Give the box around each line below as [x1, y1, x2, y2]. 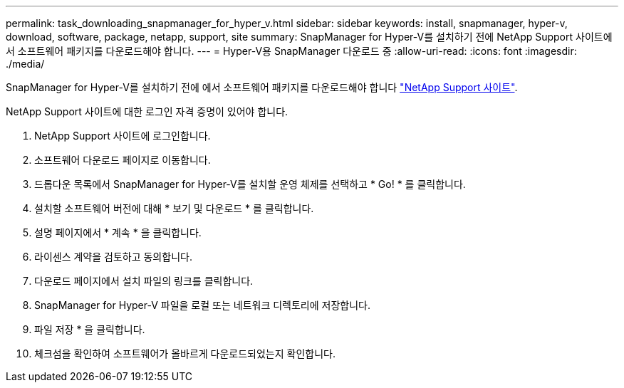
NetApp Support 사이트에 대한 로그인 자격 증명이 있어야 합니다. [6, 105, 288, 117]
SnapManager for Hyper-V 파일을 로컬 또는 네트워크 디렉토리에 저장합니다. [34, 299, 370, 311]
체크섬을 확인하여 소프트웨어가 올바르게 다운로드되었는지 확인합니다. [34, 347, 336, 360]
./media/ [6, 58, 45, 70]
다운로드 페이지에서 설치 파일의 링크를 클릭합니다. [34, 275, 254, 287]
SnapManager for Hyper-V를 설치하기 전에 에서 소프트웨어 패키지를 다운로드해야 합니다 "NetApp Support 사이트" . [6, 81, 518, 93]
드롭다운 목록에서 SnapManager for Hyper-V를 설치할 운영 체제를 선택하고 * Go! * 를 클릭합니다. [34, 178, 466, 190]
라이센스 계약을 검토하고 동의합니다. [34, 251, 192, 263]
